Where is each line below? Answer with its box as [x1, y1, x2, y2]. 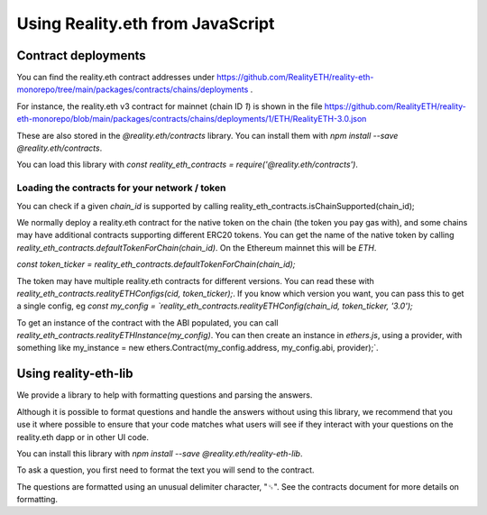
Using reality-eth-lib [16, 366, 134, 382]
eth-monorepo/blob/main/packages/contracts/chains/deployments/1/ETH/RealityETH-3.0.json [16, 114, 367, 124]
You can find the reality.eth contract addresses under [16, 72, 216, 83]
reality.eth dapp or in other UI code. [16, 431, 149, 442]
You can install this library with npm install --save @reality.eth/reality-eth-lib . [16, 447, 303, 459]
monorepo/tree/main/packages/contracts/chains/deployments [16, 84, 249, 95]
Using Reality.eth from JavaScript [16, 14, 275, 33]
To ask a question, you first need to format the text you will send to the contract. [16, 464, 315, 475]
